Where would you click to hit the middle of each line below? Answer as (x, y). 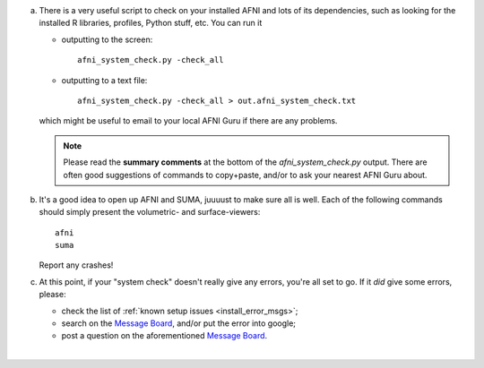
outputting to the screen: (107, 39)
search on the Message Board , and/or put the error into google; (178, 323)
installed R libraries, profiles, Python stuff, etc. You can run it (151, 23)
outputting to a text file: (104, 80)
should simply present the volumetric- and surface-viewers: (150, 212)
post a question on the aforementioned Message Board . (164, 336)
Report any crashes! (76, 265)
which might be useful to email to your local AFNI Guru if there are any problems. (188, 121)
